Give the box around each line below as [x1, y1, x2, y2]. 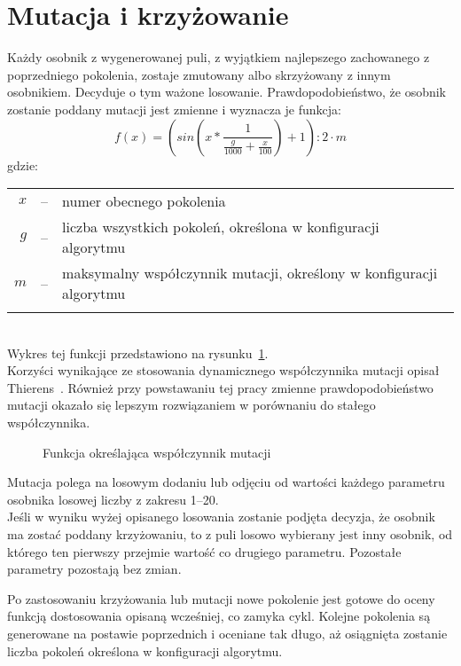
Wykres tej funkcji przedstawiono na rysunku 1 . [7, 343, 269, 362]
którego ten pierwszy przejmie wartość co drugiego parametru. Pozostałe [7, 542, 402, 560]
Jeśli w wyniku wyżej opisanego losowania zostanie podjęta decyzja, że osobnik [7, 507, 435, 526]
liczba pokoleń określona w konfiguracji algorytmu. [7, 641, 283, 660]
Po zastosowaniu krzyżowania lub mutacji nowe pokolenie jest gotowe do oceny [7, 589, 435, 607]
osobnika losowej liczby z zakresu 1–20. [7, 490, 219, 508]
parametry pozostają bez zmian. [7, 560, 182, 578]
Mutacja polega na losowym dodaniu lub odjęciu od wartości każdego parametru [7, 473, 445, 491]
